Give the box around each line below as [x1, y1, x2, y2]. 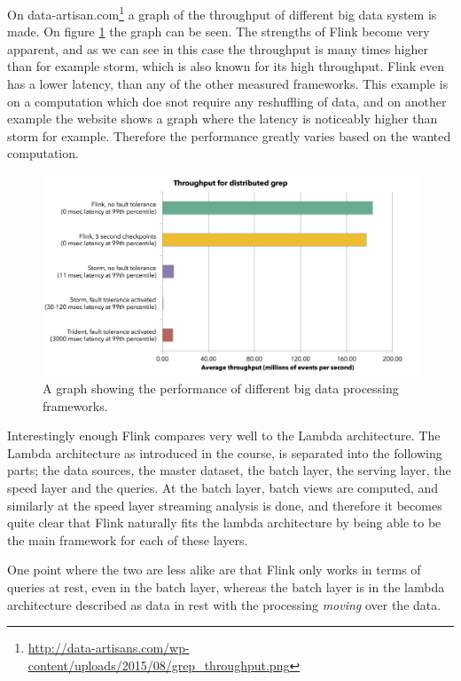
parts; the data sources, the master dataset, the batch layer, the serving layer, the [7, 461, 451, 479]
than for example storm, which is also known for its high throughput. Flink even [7, 57, 445, 75]
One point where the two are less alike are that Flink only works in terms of [7, 560, 421, 579]
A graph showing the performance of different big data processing [43, 379, 399, 398]
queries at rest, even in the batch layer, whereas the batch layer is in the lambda [7, 578, 445, 597]
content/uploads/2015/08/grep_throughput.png [27, 655, 290, 674]
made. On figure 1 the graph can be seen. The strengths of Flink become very [7, 22, 430, 41]
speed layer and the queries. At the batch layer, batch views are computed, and [7, 479, 439, 497]
